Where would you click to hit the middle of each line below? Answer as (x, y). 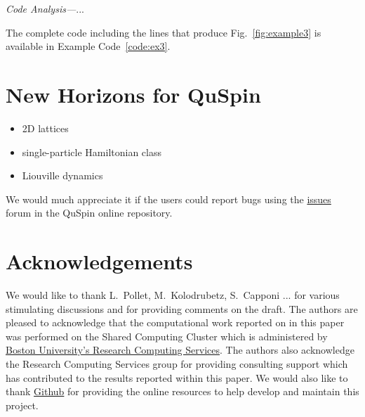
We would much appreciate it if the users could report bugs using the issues (168, 199)
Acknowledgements (99, 261)
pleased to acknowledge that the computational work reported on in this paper (175, 322)
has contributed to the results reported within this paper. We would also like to (177, 377)
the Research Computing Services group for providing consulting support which (177, 363)
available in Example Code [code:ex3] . (88, 46)
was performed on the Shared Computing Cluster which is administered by (167, 336)
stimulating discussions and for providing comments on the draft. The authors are (182, 308)
